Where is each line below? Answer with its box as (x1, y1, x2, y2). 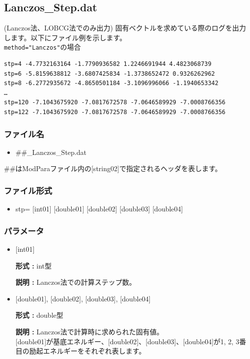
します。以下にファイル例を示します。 (4, 32, 127, 42)
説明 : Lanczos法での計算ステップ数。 (15, 277, 136, 287)
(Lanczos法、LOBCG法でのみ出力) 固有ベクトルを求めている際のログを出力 (4, 23, 246, 33)
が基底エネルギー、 (46, 336, 108, 346)
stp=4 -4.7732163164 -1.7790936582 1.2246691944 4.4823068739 (4, 60, 212, 68)
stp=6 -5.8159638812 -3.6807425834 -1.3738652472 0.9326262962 (4, 70, 215, 77)
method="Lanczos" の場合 (4, 42, 81, 52)
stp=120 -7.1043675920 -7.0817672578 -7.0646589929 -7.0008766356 (4, 99, 226, 106)
